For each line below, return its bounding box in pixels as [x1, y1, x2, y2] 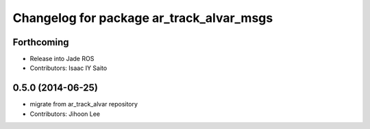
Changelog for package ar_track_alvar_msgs [12, 10, 273, 25]
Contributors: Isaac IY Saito [29, 64, 108, 72]
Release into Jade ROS [29, 55, 95, 63]
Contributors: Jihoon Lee [29, 110, 101, 118]
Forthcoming [12, 36, 69, 48]
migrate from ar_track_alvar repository [29, 100, 138, 108]
